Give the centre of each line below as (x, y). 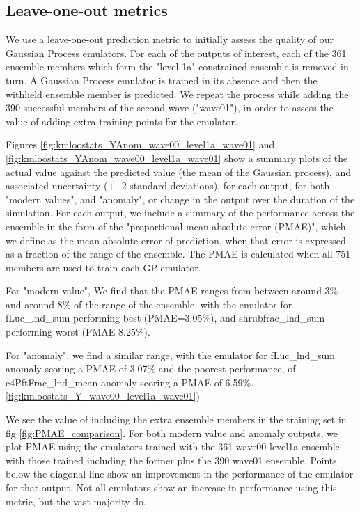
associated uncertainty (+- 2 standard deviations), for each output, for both (168, 186)
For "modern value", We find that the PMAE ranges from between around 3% (172, 291)
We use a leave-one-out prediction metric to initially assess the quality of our (170, 39)
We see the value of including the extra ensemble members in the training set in (176, 419)
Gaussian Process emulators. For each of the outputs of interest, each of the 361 (176, 53)
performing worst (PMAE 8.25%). (78, 332)
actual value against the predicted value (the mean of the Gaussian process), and (178, 172)
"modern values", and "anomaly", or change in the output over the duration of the (180, 199)
